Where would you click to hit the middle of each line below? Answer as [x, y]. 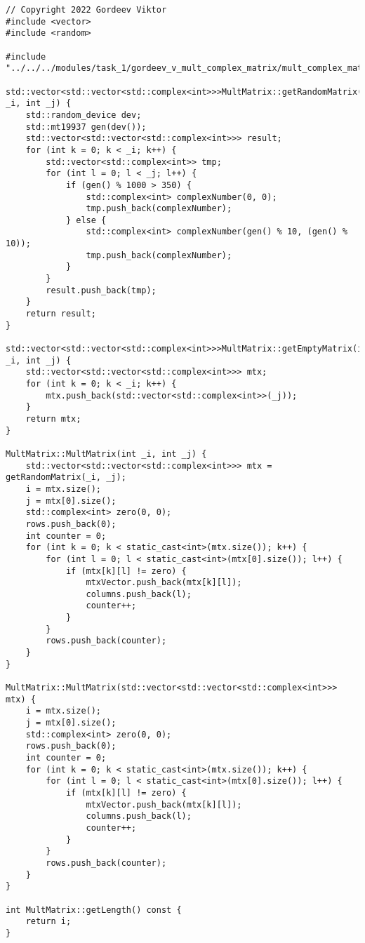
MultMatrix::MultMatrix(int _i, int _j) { [106, 454]
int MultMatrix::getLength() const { [94, 910]
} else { [86, 220]
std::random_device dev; [84, 115]
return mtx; [53, 419]
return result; [61, 314]
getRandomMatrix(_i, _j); [66, 477]
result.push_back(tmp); [101, 290]
